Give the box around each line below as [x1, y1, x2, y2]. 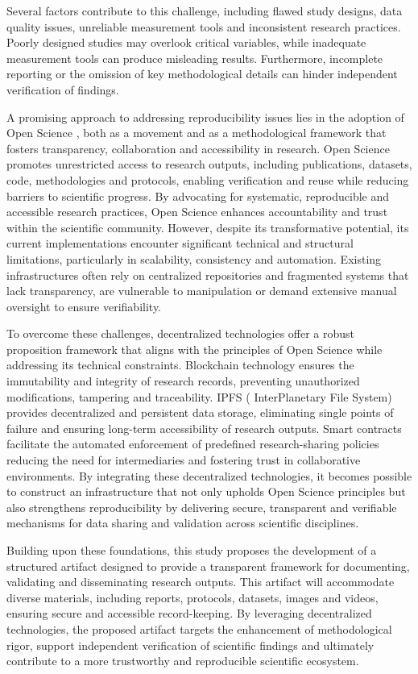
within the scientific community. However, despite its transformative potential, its [6, 218, 409, 235]
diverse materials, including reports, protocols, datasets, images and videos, [6, 589, 379, 605]
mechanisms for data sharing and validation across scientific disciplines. [6, 514, 359, 531]
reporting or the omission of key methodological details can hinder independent [6, 65, 398, 82]
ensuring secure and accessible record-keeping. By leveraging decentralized [6, 605, 372, 622]
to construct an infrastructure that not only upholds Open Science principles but [6, 483, 406, 500]
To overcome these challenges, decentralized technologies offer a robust [6, 325, 355, 342]
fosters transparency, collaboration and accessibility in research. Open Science [6, 139, 390, 156]
